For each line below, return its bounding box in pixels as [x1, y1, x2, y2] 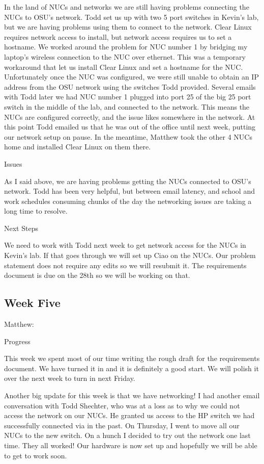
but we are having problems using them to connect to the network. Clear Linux [4, 21, 252, 32]
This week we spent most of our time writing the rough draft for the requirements [4, 353, 260, 364]
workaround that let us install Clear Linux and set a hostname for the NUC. [4, 61, 243, 72]
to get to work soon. [4, 450, 67, 460]
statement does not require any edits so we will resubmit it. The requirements [4, 260, 247, 270]
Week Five [4, 295, 61, 311]
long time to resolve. [4, 205, 68, 216]
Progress [4, 336, 31, 346]
